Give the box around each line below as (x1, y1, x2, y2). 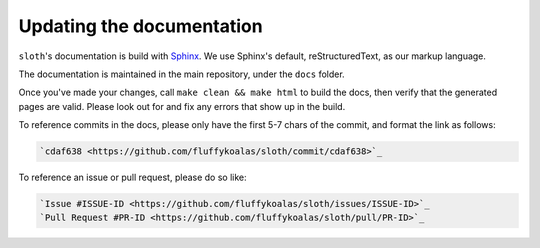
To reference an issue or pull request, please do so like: (18, 171, 247, 184)
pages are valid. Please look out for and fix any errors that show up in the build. (18, 100, 346, 112)
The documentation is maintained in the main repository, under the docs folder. (18, 68, 345, 80)
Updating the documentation (18, 15, 264, 37)
